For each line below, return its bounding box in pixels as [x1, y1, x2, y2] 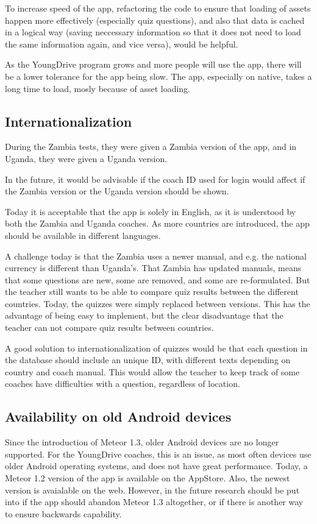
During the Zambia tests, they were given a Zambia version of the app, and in [5, 140, 297, 153]
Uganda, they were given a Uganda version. [5, 152, 168, 165]
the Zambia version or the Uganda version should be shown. [5, 185, 229, 197]
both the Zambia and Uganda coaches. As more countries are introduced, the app [5, 217, 310, 230]
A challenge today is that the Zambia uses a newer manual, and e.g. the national [5, 249, 307, 262]
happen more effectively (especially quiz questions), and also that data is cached [5, 13, 305, 26]
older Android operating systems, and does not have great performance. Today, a [5, 459, 308, 472]
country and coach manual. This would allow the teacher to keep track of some [5, 365, 300, 378]
